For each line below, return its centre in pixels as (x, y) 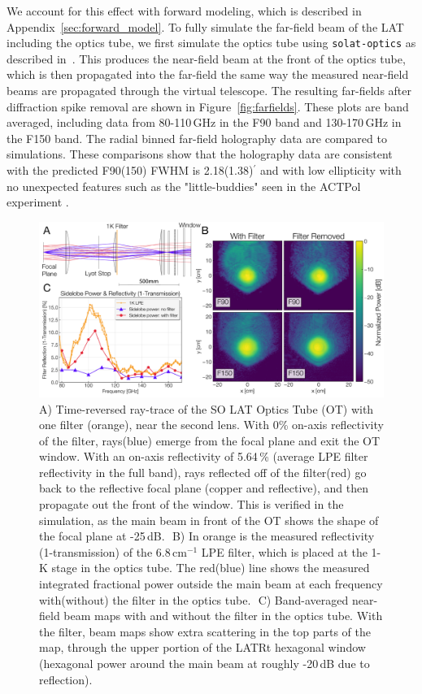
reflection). (66, 679)
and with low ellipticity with (331, 170)
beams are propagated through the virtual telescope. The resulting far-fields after (209, 91)
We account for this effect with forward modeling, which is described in (184, 11)
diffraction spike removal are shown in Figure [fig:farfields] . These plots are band (208, 106)
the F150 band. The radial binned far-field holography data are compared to (197, 138)
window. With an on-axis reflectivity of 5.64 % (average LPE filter (204, 456)
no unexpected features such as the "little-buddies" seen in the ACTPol (184, 186)
